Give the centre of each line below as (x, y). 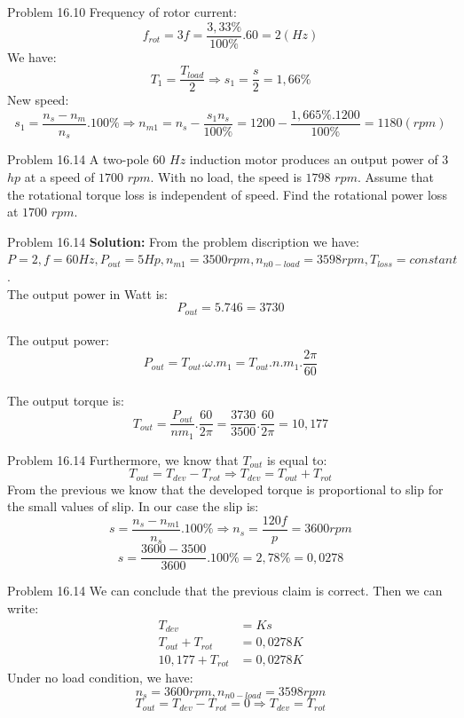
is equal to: (297, 459)
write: (23, 608)
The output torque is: (66, 401)
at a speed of (59, 177)
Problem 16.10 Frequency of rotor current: (122, 12)
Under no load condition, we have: (100, 678)
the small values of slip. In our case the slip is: (133, 506)
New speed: (38, 100)
